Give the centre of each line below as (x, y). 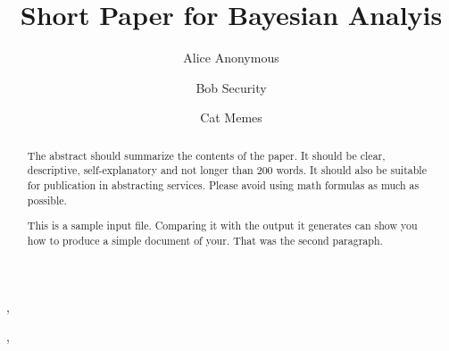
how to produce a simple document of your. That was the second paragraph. (205, 240)
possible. (47, 200)
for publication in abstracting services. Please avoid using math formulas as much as (223, 185)
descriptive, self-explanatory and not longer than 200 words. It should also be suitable (227, 170)
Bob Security (231, 87)
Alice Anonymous (231, 58)
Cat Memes (231, 117)
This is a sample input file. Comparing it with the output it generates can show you (222, 226)
